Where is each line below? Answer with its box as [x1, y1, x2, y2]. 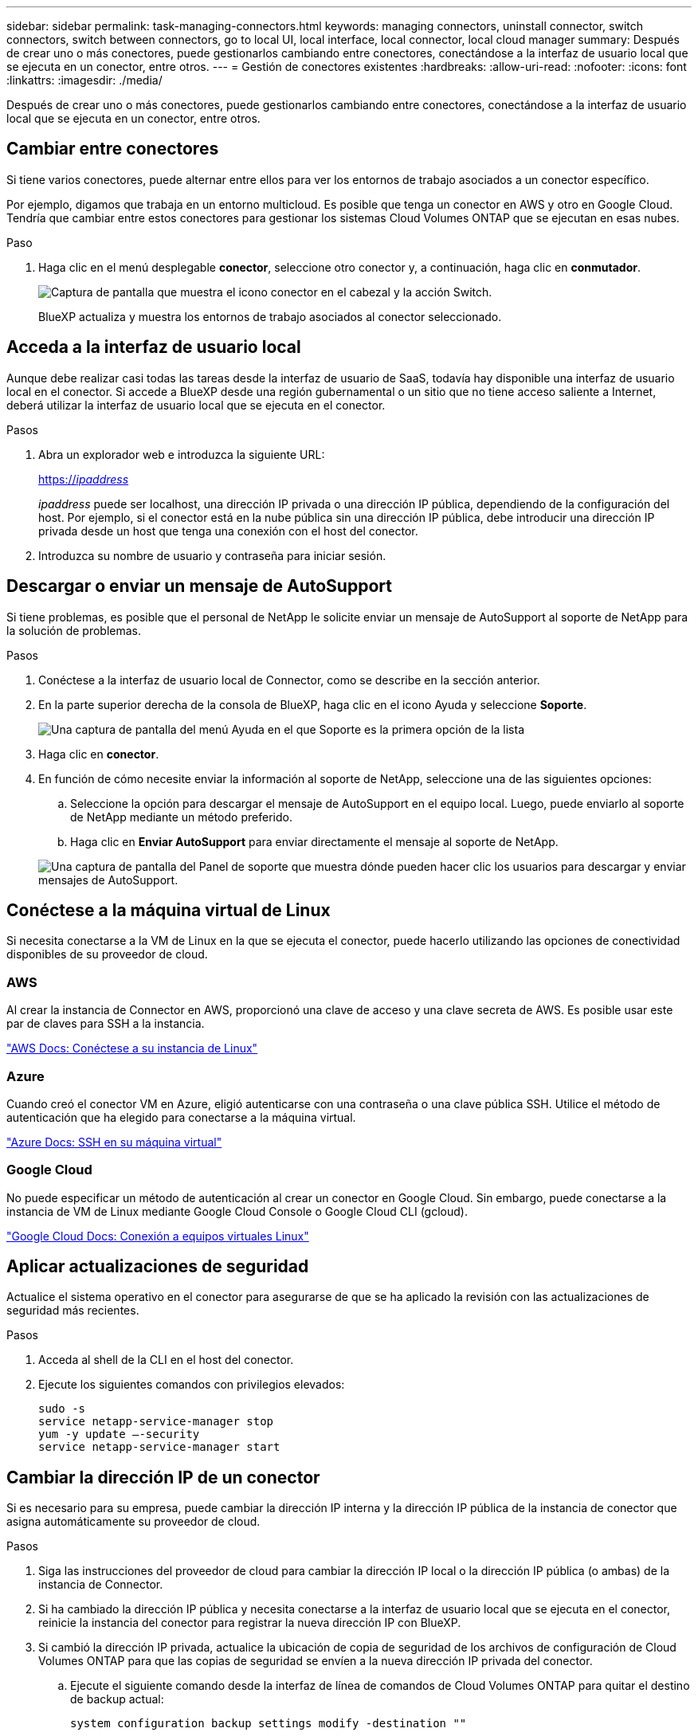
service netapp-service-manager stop [38, 1415, 274, 1428]
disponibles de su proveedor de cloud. [6, 947, 208, 962]
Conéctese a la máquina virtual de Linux [6, 899, 331, 920]
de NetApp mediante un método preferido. [70, 809, 292, 824]
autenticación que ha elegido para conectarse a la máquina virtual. [6, 1110, 356, 1124]
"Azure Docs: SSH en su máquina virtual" [6, 1134, 222, 1149]
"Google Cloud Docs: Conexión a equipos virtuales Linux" [6, 1229, 309, 1243]
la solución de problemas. [6, 623, 141, 637]
